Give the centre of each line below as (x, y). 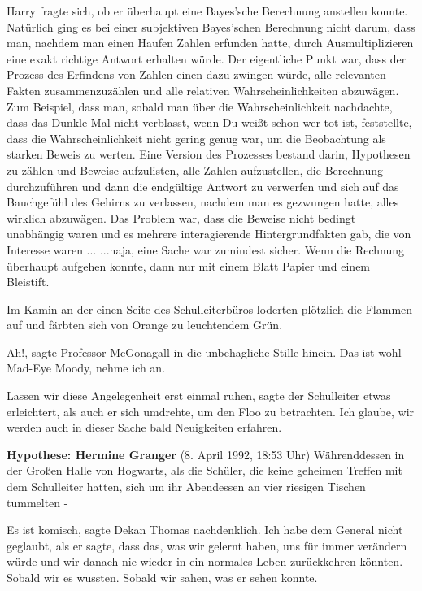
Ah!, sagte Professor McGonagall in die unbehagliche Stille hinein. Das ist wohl (204, 352)
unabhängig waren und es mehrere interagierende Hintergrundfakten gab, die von (209, 234)
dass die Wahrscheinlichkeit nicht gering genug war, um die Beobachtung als (196, 138)
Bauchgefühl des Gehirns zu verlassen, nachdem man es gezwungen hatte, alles (203, 202)
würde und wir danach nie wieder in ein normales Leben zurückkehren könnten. (205, 561)
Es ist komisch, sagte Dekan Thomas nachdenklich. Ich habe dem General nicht (205, 530)
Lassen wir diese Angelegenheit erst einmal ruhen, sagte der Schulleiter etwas (199, 395)
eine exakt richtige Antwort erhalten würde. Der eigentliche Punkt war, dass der (207, 58)
